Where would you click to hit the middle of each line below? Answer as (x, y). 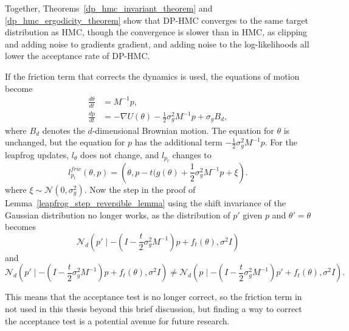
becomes (21, 227)
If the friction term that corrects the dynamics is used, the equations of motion (152, 76)
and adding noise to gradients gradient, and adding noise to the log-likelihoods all (157, 44)
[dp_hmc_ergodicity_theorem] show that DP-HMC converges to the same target (157, 20)
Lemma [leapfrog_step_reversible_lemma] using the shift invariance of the (145, 202)
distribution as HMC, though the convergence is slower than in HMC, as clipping (156, 32)
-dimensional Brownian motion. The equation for (183, 130)
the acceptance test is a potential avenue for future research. (117, 320)
